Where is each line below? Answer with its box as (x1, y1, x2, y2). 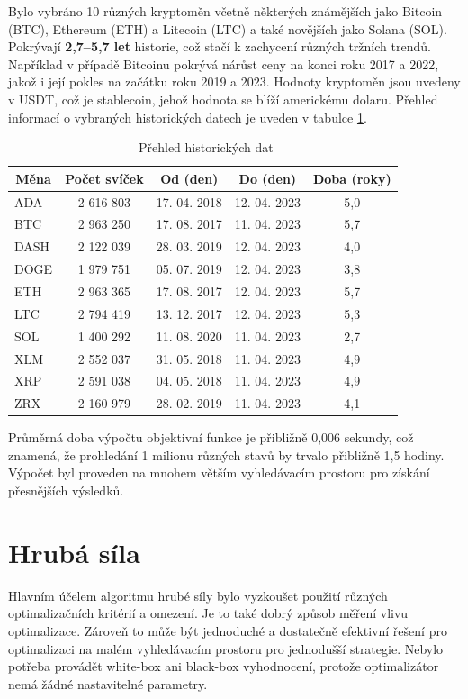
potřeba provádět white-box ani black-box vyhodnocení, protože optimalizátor (8, 657, 439, 676)
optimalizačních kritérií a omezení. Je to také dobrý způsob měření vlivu (8, 604, 409, 622)
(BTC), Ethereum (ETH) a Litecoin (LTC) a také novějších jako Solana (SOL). (8, 19, 447, 38)
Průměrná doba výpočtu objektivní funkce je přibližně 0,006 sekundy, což (8, 428, 414, 447)
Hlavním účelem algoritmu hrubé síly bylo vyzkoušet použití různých (8, 586, 388, 604)
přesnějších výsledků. (8, 481, 124, 500)
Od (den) (160, 168, 219, 187)
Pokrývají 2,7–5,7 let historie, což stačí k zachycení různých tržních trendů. (8, 37, 431, 56)
